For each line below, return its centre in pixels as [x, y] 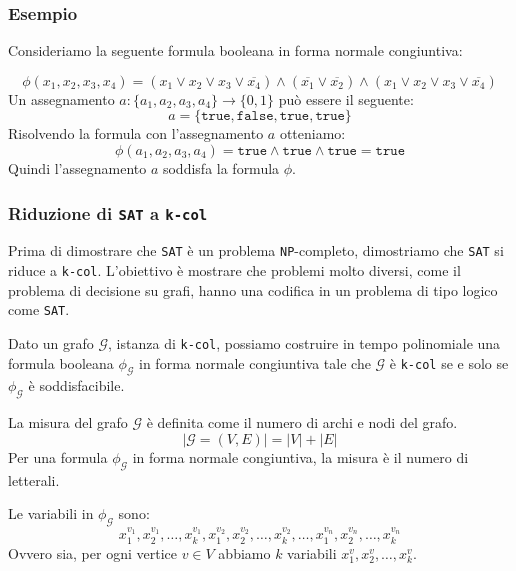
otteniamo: [312, 133]
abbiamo [244, 552]
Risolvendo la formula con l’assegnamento [136, 133]
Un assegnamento [61, 98]
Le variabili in [51, 513]
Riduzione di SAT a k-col [108, 212]
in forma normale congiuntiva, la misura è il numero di [300, 456]
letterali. [34, 479]
